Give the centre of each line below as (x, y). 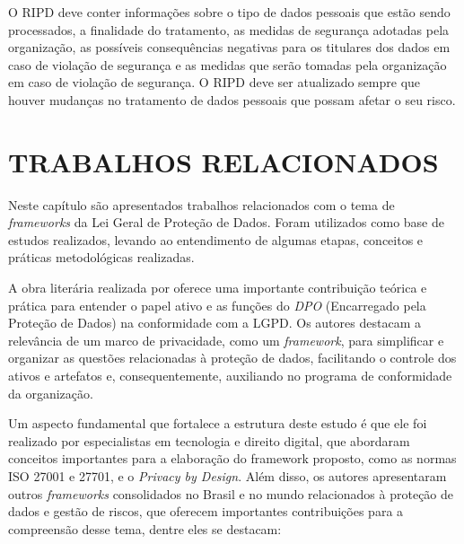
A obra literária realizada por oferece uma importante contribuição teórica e (218, 288)
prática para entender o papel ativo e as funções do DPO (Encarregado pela (217, 305)
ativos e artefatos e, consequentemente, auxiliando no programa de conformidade (230, 376)
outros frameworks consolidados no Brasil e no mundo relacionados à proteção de (231, 493)
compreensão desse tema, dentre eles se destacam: (145, 528)
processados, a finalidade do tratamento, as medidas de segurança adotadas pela (229, 29)
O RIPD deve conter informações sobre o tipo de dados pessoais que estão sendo (229, 12)
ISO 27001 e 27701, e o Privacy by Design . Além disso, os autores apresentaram (228, 476)
